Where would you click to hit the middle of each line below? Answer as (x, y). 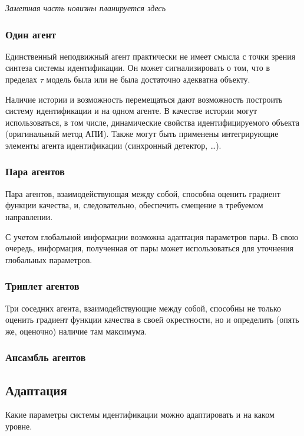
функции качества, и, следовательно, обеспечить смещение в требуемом (134, 205)
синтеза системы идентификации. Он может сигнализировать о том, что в (138, 68)
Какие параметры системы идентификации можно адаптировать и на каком (140, 414)
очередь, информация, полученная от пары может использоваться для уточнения (149, 248)
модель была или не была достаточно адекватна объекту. (148, 79)
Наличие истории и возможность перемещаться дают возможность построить (144, 99)
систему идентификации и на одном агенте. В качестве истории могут (131, 111)
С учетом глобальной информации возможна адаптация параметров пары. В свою (152, 236)
